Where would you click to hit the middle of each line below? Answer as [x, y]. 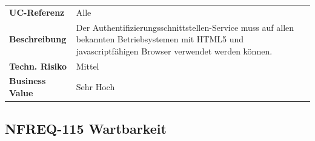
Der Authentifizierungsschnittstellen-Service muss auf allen [185, 27]
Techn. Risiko [38, 66]
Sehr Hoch [95, 87]
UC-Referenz [37, 12]
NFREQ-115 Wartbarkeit [86, 128]
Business [28, 81]
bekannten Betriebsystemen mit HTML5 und [160, 39]
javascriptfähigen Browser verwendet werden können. [174, 51]
